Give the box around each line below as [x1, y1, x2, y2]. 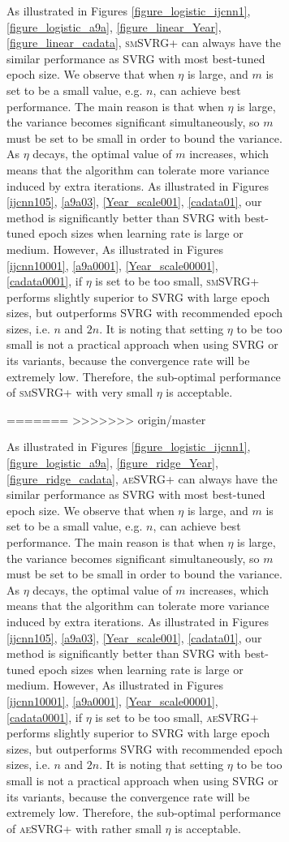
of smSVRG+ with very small [6, 384, 153, 401]
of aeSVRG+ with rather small [6, 819, 162, 836]
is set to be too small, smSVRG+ [95, 273, 260, 290]
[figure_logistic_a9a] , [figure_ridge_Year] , [6, 454, 218, 471]
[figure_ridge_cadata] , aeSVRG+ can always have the [6, 470, 278, 487]
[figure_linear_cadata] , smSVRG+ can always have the [6, 34, 281, 51]
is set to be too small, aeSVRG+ [95, 708, 259, 725]
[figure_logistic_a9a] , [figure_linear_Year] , [6, 18, 222, 35]
